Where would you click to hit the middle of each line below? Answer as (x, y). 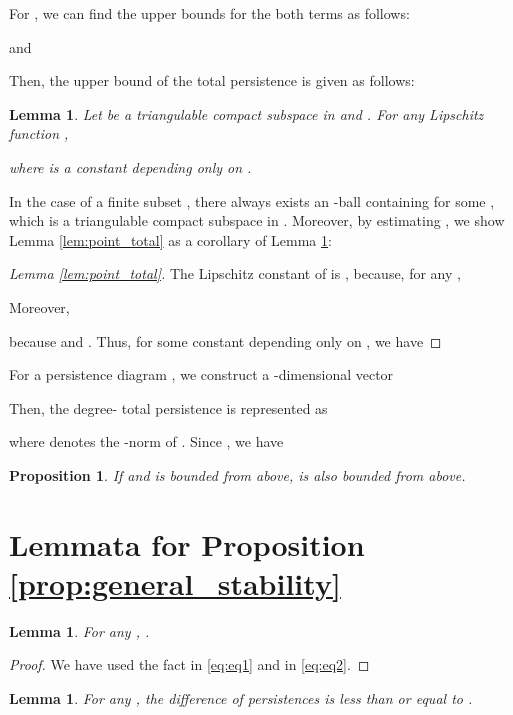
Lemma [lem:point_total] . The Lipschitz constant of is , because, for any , (235, 273)
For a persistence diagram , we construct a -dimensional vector (201, 374)
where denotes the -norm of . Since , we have (146, 441)
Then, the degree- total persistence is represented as (168, 407)
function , (39, 133)
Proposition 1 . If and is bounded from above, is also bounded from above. (237, 474)
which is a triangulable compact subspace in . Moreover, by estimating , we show (257, 220)
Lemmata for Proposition (187, 543)
